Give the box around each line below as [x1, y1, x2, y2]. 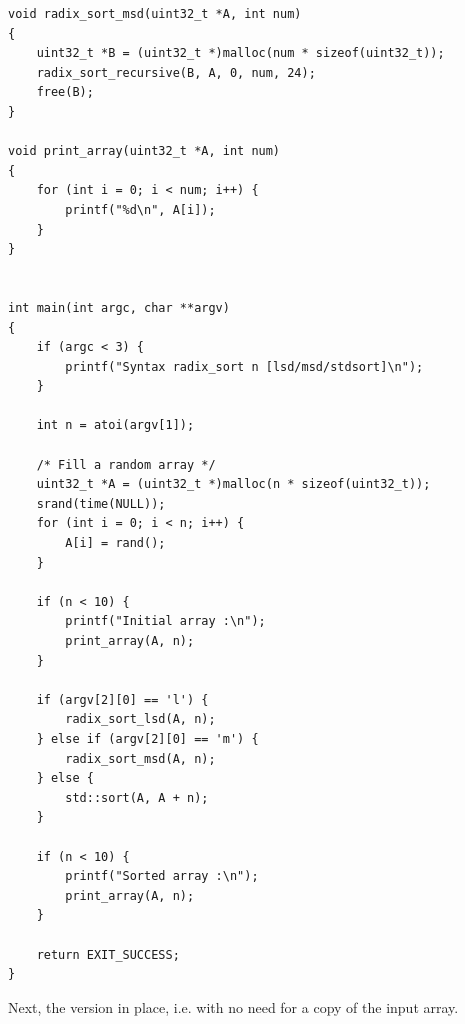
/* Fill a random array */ [36, 457, 216, 472]
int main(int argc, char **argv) [8, 300, 230, 315]
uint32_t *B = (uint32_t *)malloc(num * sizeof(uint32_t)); [36, 46, 445, 61]
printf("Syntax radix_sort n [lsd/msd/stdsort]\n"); [65, 359, 424, 374]
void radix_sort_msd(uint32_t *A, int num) [8, 7, 302, 21]
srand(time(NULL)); [36, 496, 166, 511]
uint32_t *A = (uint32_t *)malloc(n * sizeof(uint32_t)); [36, 477, 431, 492]
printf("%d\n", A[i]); [65, 202, 216, 217]
